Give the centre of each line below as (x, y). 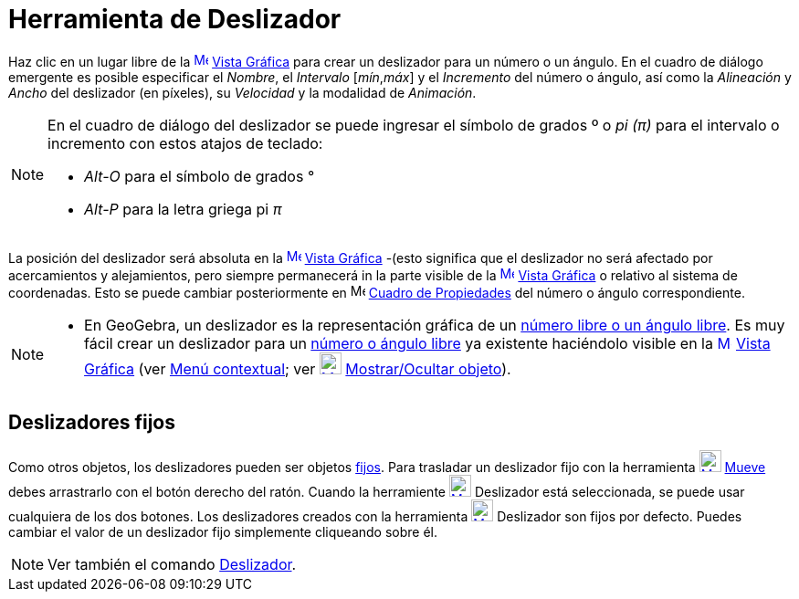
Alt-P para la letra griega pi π (183, 209)
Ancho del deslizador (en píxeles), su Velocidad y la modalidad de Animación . (242, 92)
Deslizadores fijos (92, 423)
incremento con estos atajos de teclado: (185, 143)
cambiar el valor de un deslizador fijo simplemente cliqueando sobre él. (223, 531)
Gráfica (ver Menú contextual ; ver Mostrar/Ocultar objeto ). (298, 368)
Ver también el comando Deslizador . (172, 564)
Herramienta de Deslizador (175, 19)
